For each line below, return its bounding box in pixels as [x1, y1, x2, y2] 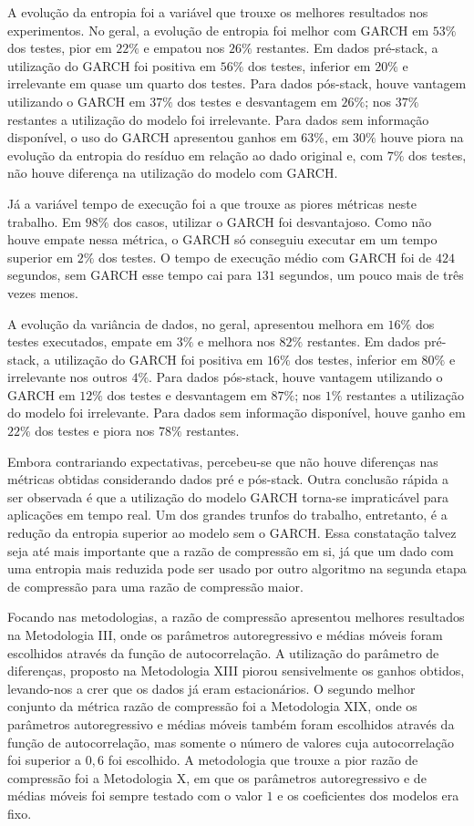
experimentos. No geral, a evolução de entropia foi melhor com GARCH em [7, 20, 429, 39]
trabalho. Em [7, 212, 82, 231]
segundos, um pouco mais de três [279, 265, 464, 284]
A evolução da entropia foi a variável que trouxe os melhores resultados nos [7, 3, 428, 21]
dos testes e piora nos [35, 421, 155, 440]
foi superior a [7, 750, 82, 769]
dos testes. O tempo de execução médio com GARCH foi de [98, 247, 432, 266]
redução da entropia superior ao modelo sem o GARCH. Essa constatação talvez [7, 523, 457, 542]
